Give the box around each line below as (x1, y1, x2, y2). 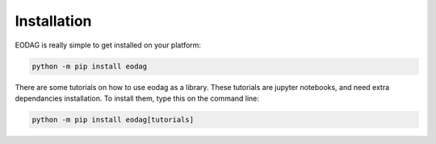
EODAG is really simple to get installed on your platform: (15, 40, 202, 50)
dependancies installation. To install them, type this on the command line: (15, 93, 260, 103)
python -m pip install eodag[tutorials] (31, 115, 194, 124)
